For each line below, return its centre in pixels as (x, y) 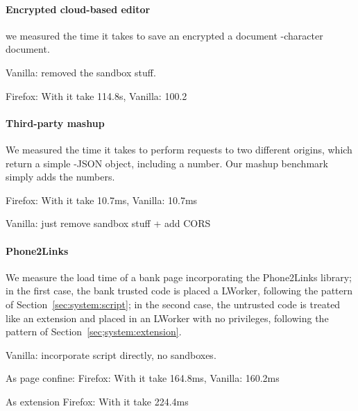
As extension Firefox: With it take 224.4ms (97, 401)
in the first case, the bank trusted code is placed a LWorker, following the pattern (179, 291)
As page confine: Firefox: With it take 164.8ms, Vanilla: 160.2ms (143, 378)
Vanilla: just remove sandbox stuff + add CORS (108, 223)
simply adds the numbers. (60, 177)
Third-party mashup (55, 123)
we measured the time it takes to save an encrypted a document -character (164, 35)
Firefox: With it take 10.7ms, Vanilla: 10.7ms (102, 200)
